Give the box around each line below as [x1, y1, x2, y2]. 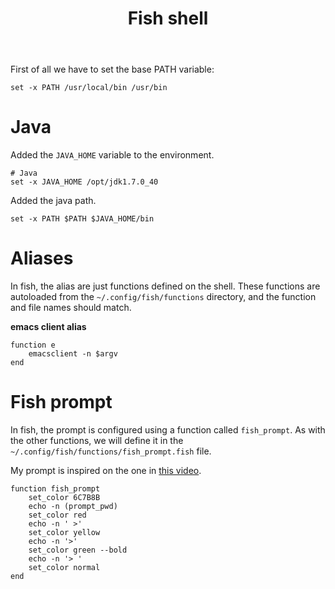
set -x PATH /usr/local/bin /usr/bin [10, 83, 168, 93]
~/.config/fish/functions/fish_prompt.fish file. [10, 445, 212, 457]
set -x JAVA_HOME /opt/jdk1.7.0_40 [10, 177, 159, 187]
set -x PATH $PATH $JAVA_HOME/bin [10, 214, 155, 224]
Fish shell [127, 7, 209, 30]
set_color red [28, 510, 87, 520]
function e [10, 340, 56, 351]
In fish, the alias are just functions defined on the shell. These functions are [10, 280, 321, 292]
